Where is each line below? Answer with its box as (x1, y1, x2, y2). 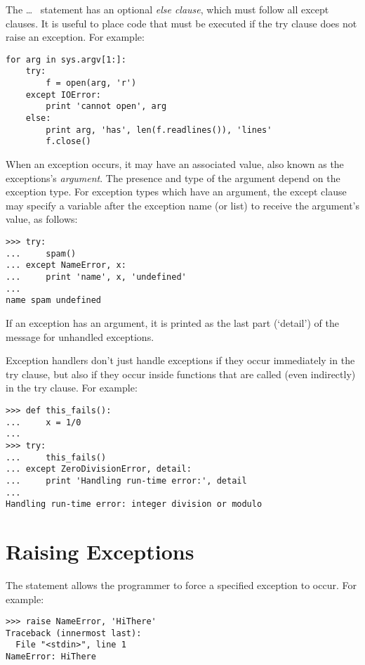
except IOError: (25, 89, 102, 100)
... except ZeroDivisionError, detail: (6, 464, 192, 474)
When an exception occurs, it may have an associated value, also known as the (6, 157, 344, 172)
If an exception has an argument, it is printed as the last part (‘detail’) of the (6, 315, 339, 330)
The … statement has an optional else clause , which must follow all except (6, 2, 329, 16)
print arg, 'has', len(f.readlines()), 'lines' (46, 124, 272, 135)
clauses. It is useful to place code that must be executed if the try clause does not (6, 15, 357, 30)
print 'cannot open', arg (46, 101, 167, 112)
